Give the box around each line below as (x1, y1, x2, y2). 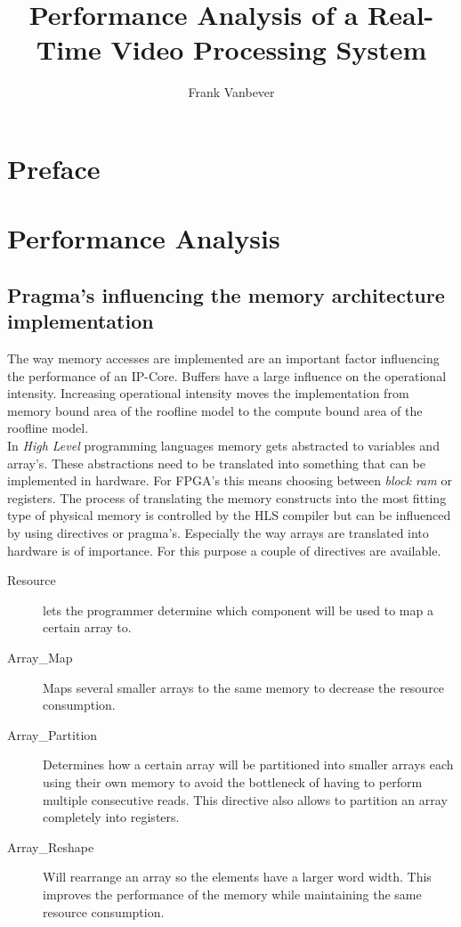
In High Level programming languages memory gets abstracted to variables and (7, 436, 440, 455)
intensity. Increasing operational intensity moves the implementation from (7, 384, 409, 403)
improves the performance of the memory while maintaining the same (43, 884, 422, 903)
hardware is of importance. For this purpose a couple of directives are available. (7, 541, 441, 559)
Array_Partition (7, 725, 98, 744)
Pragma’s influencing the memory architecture (7, 281, 445, 308)
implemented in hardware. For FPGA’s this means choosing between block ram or (7, 471, 452, 490)
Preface (7, 150, 101, 186)
